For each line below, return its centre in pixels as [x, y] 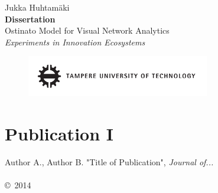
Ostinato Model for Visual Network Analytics [87, 30]
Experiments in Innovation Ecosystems [75, 42]
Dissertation [30, 19]
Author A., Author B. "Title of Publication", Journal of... [109, 161]
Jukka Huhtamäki [37, 7]
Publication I [59, 133]
